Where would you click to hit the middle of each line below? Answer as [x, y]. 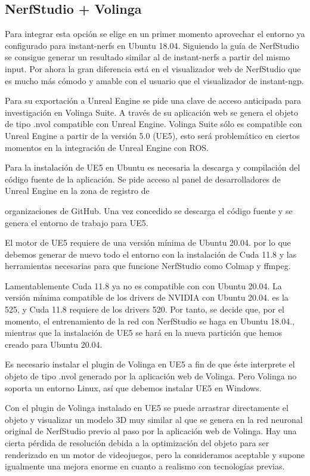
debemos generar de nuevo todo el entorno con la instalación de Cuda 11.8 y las [151, 254]
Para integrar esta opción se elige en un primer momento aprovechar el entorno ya [155, 34]
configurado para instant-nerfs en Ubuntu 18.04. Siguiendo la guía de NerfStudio [152, 45]
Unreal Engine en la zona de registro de [77, 191]
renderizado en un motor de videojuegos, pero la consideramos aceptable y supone [155, 454]
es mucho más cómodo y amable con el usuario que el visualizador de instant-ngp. [154, 80]
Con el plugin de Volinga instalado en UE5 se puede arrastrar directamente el [147, 408]
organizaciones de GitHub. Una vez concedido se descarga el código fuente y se [149, 210]
